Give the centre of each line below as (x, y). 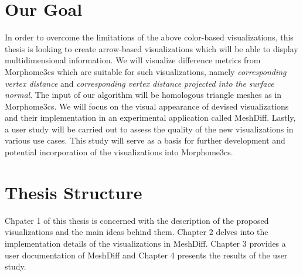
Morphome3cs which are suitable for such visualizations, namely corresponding (146, 71)
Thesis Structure (74, 192)
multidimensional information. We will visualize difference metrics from (133, 60)
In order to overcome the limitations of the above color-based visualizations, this (149, 37)
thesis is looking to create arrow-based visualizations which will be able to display (151, 48)
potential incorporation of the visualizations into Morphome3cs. (119, 152)
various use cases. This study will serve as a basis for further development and (145, 140)
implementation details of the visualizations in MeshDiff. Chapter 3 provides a (145, 243)
